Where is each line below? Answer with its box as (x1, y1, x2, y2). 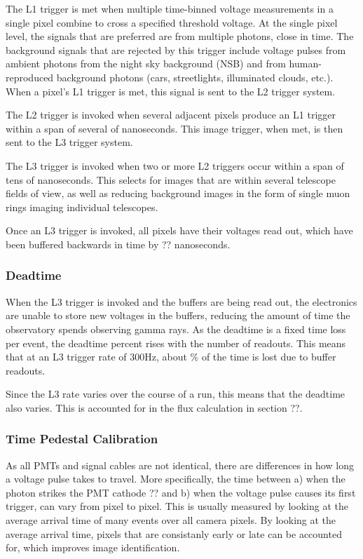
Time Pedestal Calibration (6, 430, 158, 447)
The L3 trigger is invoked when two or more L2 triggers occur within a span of (6, 158, 344, 173)
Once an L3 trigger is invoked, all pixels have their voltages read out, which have (6, 223, 353, 238)
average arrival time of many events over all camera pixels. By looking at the (6, 513, 336, 527)
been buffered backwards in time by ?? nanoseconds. (6, 236, 231, 251)
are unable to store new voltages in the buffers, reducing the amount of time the (6, 308, 350, 323)
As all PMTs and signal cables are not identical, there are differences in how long (6, 457, 354, 472)
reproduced (6, 69, 54, 84)
